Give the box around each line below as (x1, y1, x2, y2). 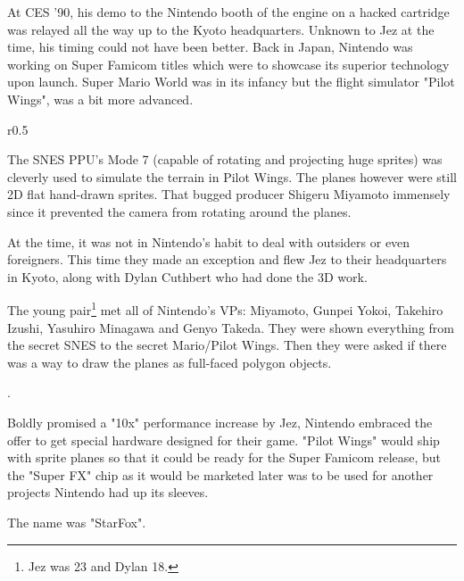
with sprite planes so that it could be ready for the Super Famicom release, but (7, 448, 442, 467)
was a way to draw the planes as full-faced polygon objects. (7, 353, 332, 371)
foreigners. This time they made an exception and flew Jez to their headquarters (7, 250, 447, 269)
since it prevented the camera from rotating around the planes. (7, 202, 352, 220)
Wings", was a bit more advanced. (7, 89, 194, 108)
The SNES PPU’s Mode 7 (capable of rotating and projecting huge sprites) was (7, 150, 443, 169)
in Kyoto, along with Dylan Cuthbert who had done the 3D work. (7, 267, 368, 286)
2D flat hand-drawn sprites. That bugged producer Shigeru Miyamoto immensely (7, 185, 451, 203)
